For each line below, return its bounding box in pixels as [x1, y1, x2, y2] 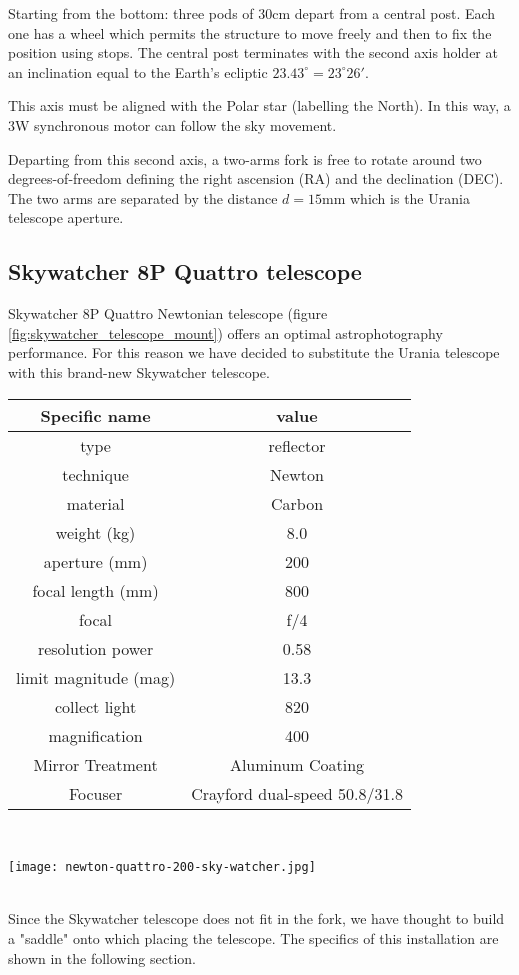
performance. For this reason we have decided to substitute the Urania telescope [8, 342, 500, 363]
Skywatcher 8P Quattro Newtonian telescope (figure [8, 303, 328, 324]
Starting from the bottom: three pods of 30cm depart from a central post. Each [8, 3, 496, 23]
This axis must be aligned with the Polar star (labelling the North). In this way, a [8, 95, 511, 116]
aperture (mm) [43, 549, 148, 573]
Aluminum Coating [229, 752, 365, 776]
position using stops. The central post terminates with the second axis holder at [8, 42, 498, 63]
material [66, 491, 125, 515]
